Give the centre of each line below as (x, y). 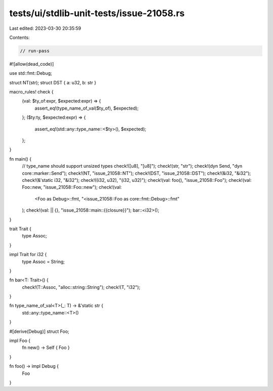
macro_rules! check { (31, 92)
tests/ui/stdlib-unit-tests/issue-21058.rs (97, 13)
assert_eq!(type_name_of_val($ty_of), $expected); (87, 108)
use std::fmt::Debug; (31, 73)
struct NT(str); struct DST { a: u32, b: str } (53, 82)
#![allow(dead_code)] (32, 64)
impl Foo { (20, 340)
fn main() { (20, 159)
